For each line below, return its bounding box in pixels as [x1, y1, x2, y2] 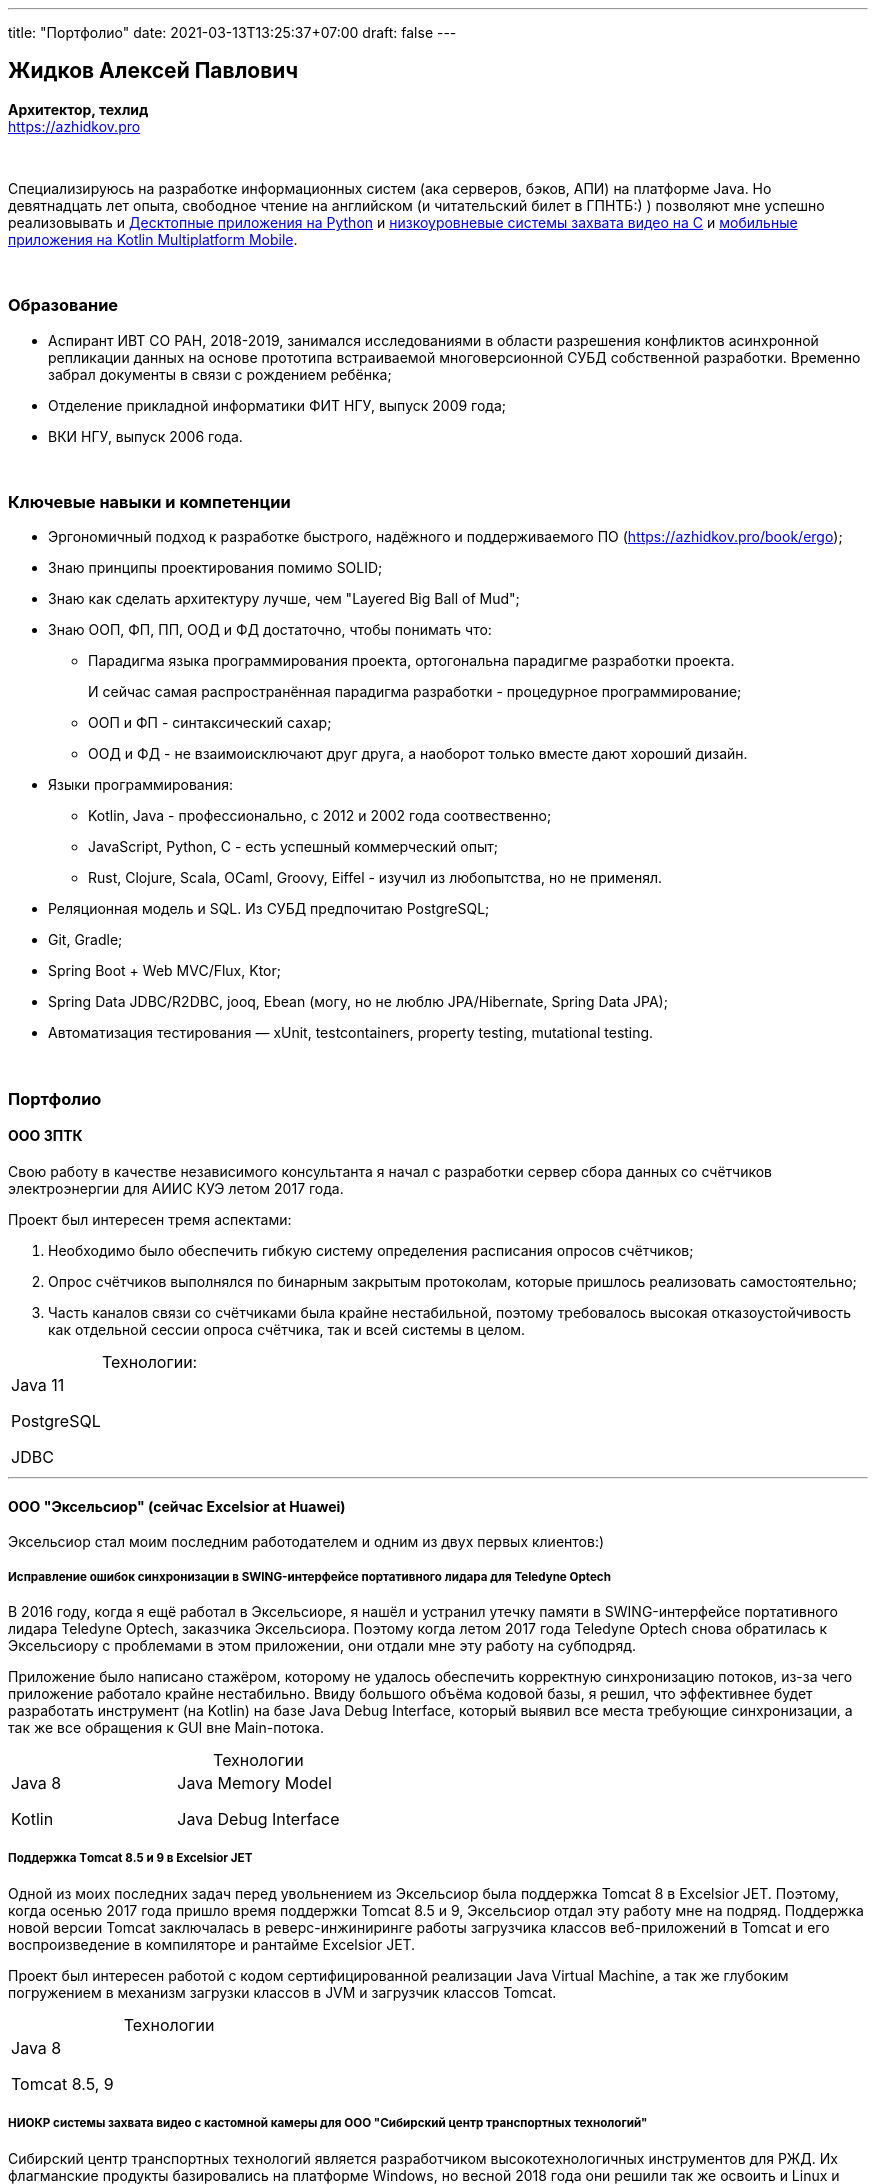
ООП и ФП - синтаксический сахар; [88, 714, 332, 732]
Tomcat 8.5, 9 [11, 2073, 114, 2094]
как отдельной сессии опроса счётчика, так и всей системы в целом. [48, 1320, 526, 1338]
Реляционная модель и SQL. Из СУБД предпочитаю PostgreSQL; [48, 900, 490, 918]
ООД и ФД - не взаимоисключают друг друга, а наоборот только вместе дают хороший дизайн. [88, 745, 748, 763]
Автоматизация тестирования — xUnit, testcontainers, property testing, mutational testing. [48, 1024, 654, 1042]
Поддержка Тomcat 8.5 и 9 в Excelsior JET [8, 1851, 253, 1866]
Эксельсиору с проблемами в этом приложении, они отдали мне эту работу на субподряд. [8, 1636, 637, 1654]
